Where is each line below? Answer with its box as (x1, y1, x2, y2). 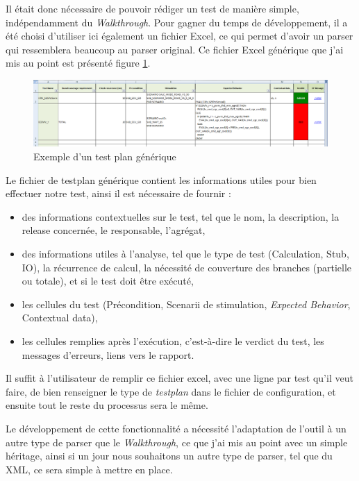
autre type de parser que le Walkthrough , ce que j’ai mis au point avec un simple (6, 434, 348, 449)
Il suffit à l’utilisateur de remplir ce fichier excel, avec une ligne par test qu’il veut (6, 371, 353, 385)
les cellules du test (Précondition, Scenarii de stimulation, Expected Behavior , (22, 296, 351, 311)
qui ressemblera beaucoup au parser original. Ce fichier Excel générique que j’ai (6, 42, 344, 56)
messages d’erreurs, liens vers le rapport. (22, 347, 194, 362)
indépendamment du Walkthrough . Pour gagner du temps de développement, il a (6, 15, 348, 29)
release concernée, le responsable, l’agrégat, (22, 223, 206, 237)
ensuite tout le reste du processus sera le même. (6, 398, 208, 412)
